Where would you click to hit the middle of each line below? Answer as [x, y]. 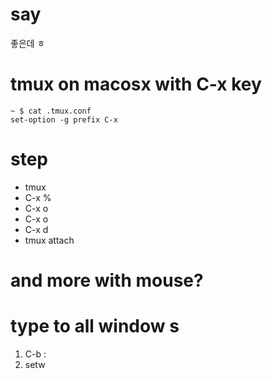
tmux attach [49, 240]
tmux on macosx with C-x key [136, 84]
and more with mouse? [107, 280]
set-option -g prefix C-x [64, 119]
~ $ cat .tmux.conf [51, 111]
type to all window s [95, 326]
